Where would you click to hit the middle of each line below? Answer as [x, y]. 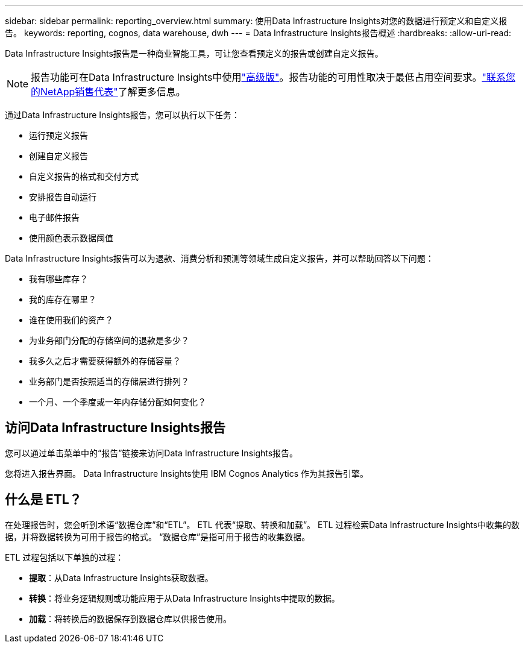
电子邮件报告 [54, 217]
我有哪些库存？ [58, 279]
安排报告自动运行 [63, 197]
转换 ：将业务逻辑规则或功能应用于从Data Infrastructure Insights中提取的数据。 [184, 598]
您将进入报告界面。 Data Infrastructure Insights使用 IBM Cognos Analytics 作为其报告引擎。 [187, 473]
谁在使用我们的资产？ [71, 320]
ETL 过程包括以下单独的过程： [64, 557]
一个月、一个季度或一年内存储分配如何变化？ [118, 402]
